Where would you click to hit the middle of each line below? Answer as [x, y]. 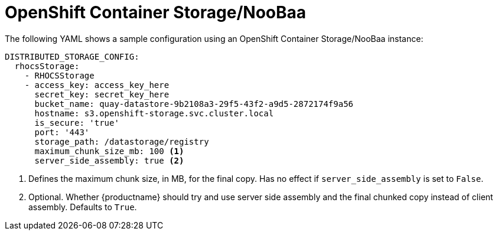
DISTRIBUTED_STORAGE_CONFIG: [72, 56]
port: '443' [62, 132]
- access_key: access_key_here [97, 85]
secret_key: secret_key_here [102, 94]
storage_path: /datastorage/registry [122, 141]
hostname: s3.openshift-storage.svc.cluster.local [154, 113]
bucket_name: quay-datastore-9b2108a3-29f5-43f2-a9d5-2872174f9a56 [194, 104]
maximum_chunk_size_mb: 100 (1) [109, 151]
